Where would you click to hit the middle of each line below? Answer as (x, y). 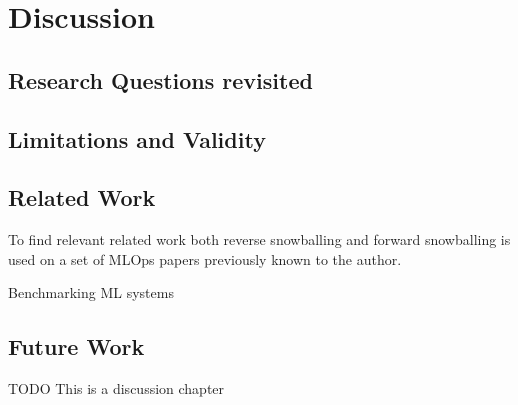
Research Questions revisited (160, 79)
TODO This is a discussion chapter (116, 388)
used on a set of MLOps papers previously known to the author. (205, 258)
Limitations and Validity (137, 138)
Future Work (76, 346)
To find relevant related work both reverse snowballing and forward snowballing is (259, 239)
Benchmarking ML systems (91, 292)
